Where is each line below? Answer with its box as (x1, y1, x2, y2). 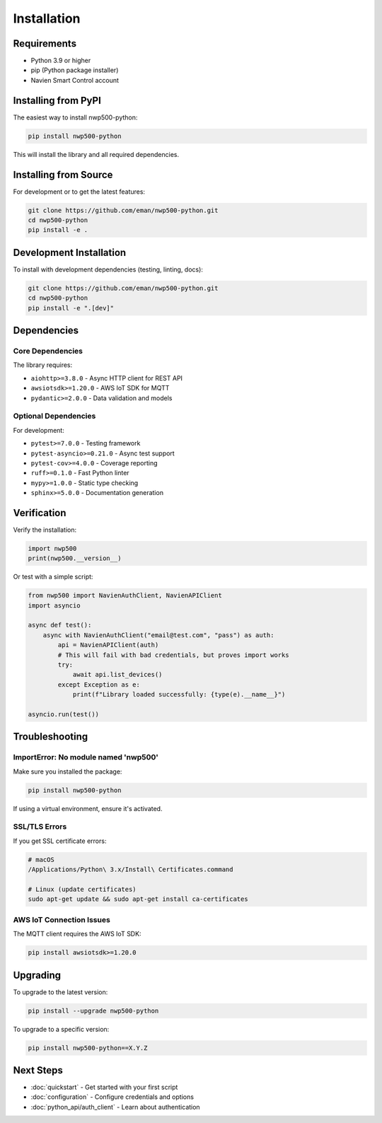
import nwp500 (28, 545, 77, 552)
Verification (13, 506, 66, 519)
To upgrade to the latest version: (13, 987, 108, 996)
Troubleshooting (13, 731, 88, 743)
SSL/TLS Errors (13, 822, 67, 832)
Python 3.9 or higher (30, 57, 91, 65)
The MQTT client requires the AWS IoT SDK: (13, 930, 141, 938)
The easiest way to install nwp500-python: (13, 113, 138, 122)
